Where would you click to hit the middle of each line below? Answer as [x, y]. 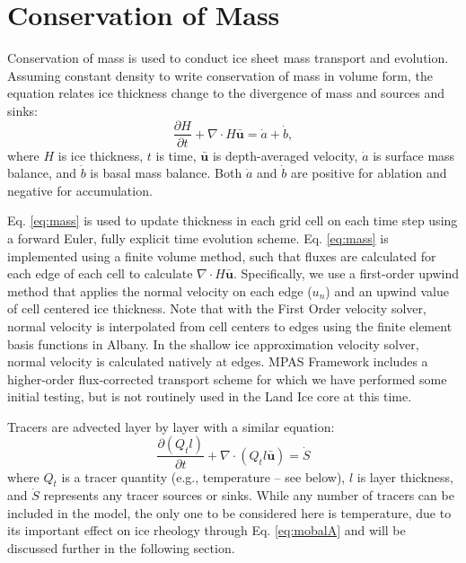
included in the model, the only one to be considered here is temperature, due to [229, 512]
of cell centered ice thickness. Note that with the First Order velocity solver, [217, 308]
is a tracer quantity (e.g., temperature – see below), [203, 476]
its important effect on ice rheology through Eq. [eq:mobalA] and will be [207, 530]
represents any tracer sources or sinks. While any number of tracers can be [249, 495]
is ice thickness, [101, 155]
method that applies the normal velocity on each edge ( [160, 290]
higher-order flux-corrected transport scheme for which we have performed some [227, 378]
